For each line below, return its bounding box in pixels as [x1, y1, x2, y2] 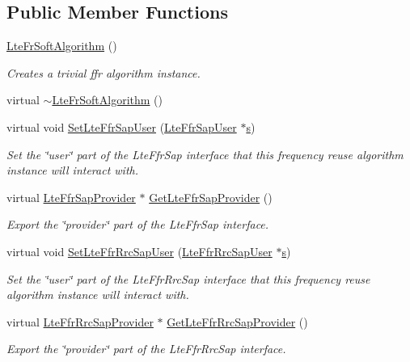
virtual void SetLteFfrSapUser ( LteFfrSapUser [6, 118, 237, 135]
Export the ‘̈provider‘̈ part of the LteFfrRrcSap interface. [6, 340, 286, 357]
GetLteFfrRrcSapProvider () [167, 313, 308, 330]
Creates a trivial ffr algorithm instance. [6, 64, 201, 81]
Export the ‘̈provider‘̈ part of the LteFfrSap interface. [6, 216, 269, 233]
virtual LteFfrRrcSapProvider [6, 313, 154, 330]
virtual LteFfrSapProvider [6, 188, 136, 205]
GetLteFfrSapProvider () [149, 188, 273, 205]
